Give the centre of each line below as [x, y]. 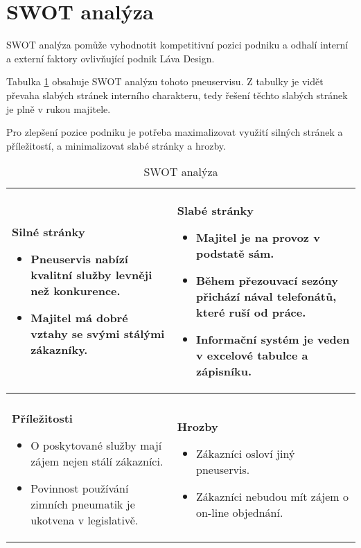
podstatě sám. [235, 254]
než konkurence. [76, 291]
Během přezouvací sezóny [267, 281]
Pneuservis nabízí [79, 259]
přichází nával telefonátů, [266, 297]
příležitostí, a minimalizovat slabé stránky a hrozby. [116, 145]
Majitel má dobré [79, 318]
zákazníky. [59, 350]
